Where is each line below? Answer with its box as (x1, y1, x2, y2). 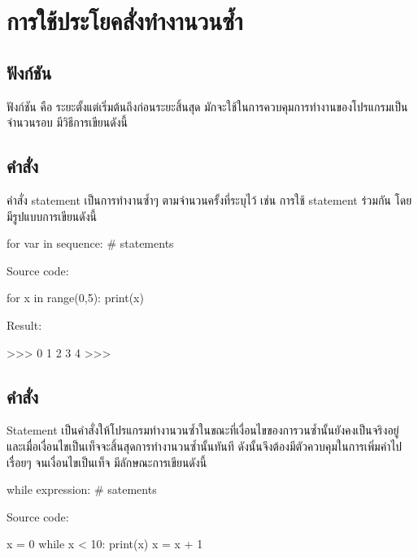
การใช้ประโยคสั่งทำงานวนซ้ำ (7, 4, 243, 37)
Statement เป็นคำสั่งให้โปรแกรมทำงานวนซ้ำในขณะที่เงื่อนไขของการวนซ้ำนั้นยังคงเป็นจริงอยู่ (7, 422, 399, 439)
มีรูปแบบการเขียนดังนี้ (7, 207, 97, 224)
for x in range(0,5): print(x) (7, 289, 144, 306)
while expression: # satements (7, 481, 157, 498)
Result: (7, 316, 42, 333)
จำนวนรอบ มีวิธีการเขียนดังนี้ (7, 114, 128, 131)
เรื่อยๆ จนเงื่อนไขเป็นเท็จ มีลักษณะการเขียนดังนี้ (7, 453, 207, 470)
